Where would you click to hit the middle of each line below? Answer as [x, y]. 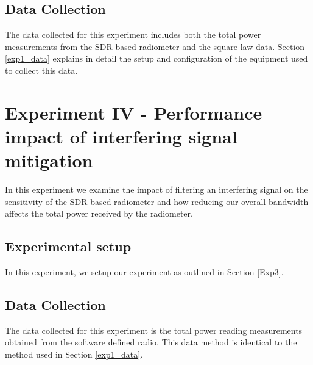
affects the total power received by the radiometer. [99, 213]
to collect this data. [41, 70]
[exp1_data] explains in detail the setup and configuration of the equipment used [156, 58]
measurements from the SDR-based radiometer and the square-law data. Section [155, 46]
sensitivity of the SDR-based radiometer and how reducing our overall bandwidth [157, 201]
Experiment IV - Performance [134, 112]
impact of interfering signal [121, 136]
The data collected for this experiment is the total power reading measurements [154, 330]
